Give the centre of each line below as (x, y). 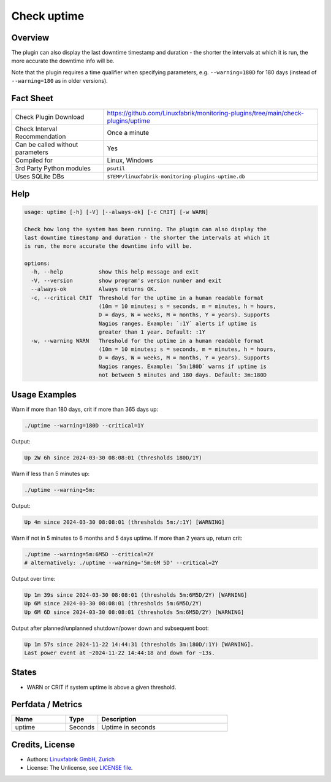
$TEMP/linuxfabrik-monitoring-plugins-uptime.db (176, 176)
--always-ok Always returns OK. (94, 289)
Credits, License (43, 744)
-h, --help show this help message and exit (115, 272)
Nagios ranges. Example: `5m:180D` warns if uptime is (182, 366)
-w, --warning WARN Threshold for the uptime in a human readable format (147, 341)
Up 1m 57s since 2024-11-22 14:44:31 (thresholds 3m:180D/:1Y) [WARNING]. (139, 644)
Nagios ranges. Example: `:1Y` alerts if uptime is (178, 323)
